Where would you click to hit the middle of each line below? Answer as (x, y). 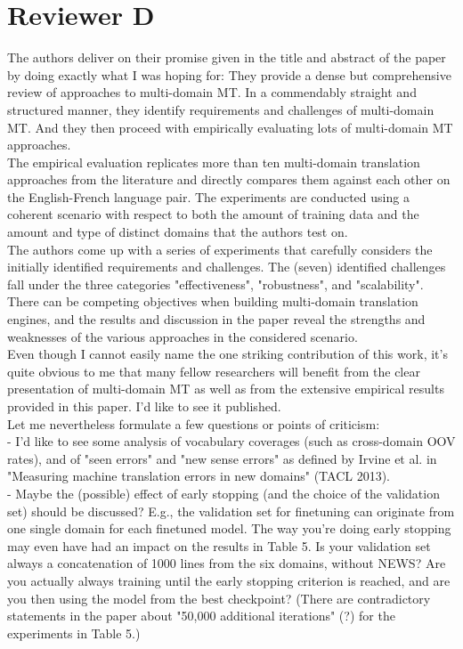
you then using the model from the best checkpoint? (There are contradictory (219, 598)
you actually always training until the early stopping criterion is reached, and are (229, 580)
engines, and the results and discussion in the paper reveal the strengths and (216, 319)
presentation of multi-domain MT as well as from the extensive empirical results (226, 389)
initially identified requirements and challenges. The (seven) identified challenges (227, 267)
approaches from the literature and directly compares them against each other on (229, 179)
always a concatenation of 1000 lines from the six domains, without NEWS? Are (227, 563)
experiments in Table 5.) (74, 633)
